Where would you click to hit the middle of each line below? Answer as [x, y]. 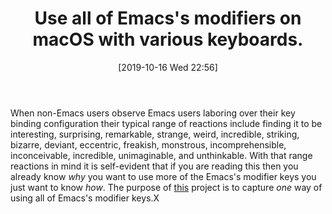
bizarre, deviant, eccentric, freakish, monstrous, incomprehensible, [148, 144]
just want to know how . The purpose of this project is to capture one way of [166, 187]
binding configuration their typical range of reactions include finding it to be [166, 123]
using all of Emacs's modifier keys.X [85, 198]
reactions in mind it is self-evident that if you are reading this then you [154, 166]
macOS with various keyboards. [168, 39]
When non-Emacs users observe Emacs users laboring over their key [153, 113]
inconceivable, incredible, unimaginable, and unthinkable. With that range [161, 155]
